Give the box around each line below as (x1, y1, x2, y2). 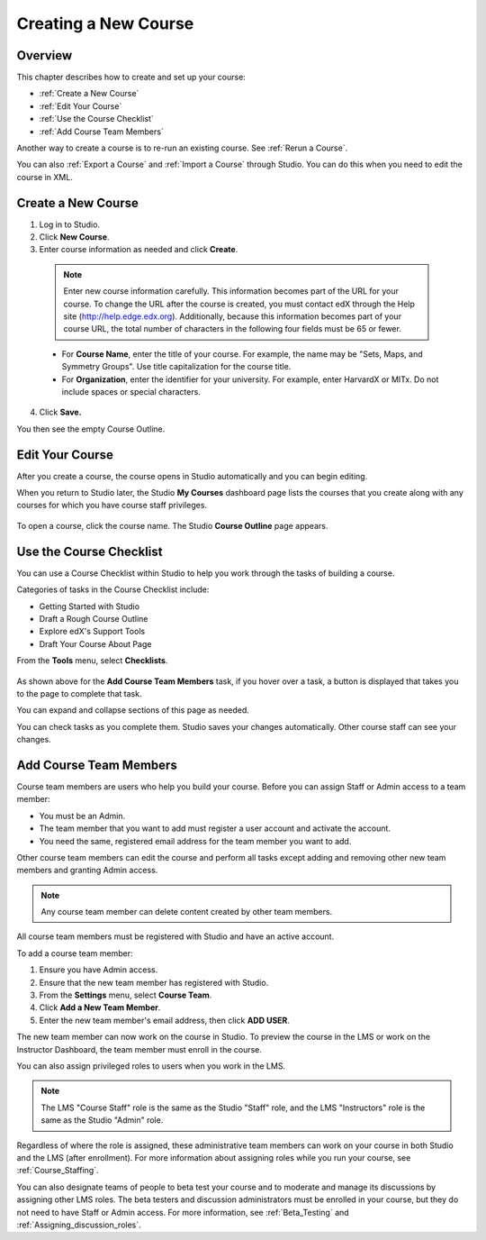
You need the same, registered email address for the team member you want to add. (39, 835, 352, 846)
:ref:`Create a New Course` (39, 88, 139, 99)
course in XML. (16, 171, 74, 182)
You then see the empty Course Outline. (16, 424, 166, 434)
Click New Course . (39, 232, 110, 242)
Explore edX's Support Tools (39, 626, 146, 637)
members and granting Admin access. (16, 865, 158, 876)
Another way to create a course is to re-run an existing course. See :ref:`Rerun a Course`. (16, 142, 348, 153)
